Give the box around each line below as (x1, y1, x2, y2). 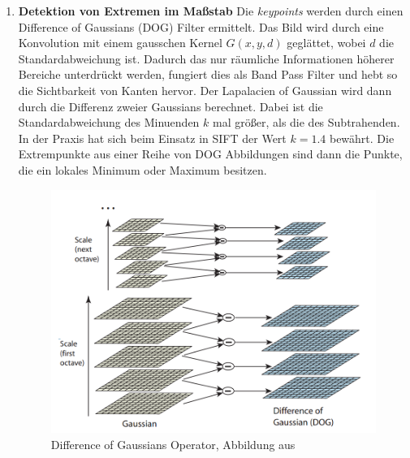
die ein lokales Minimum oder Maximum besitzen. (18, 161, 267, 178)
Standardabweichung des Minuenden (18, 114, 200, 131)
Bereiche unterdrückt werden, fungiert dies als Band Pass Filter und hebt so (18, 66, 398, 83)
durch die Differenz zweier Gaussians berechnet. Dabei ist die (18, 97, 323, 114)
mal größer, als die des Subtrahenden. (213, 114, 400, 131)
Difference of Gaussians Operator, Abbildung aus (50, 435, 296, 452)
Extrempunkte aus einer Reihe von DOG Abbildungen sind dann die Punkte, (18, 145, 403, 162)
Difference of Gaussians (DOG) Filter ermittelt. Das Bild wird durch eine (18, 18, 384, 35)
